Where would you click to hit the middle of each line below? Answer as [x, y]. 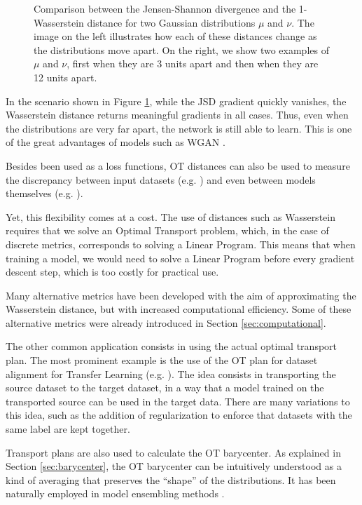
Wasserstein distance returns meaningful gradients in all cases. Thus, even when [177, 115]
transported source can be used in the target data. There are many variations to [178, 401]
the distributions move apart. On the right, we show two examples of [181, 49]
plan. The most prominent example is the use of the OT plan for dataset [162, 360]
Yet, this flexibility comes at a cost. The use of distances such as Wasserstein [170, 216]
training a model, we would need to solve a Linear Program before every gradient [180, 258]
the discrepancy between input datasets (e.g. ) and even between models [161, 179]
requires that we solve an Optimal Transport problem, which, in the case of [167, 230]
